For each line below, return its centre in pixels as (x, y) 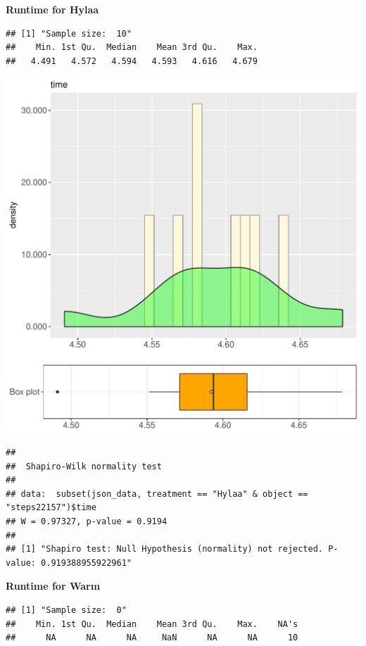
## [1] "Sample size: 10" (69, 33)
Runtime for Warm (53, 586)
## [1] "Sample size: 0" (66, 610)
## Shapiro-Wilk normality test (84, 466)
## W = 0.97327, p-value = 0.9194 (87, 521)
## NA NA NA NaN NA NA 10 (152, 638)
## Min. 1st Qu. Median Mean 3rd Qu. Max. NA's (152, 624)
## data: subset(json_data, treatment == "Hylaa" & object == (157, 494)
